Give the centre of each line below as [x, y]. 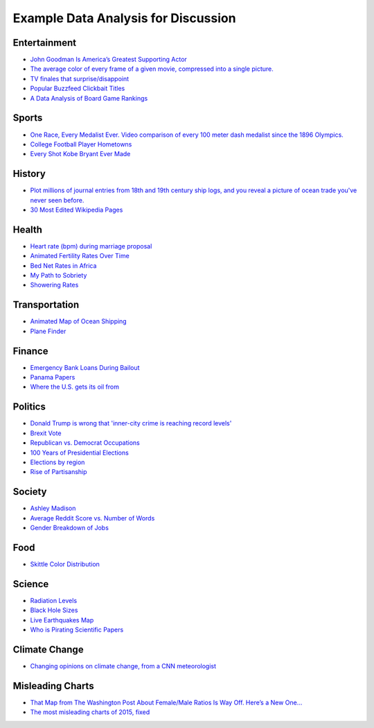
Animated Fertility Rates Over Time [80, 256]
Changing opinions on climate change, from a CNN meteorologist [123, 666]
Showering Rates [54, 285]
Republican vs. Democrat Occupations [85, 443]
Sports [28, 118]
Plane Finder [48, 331]
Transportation [46, 305]
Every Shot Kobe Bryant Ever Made [80, 154]
